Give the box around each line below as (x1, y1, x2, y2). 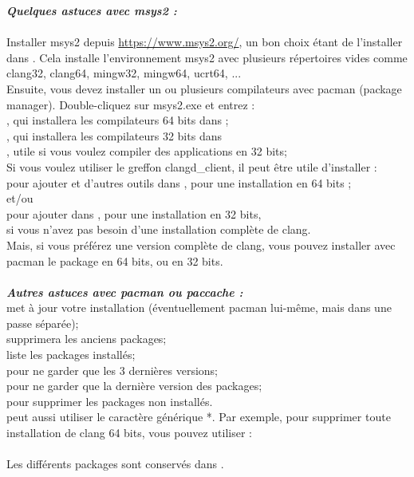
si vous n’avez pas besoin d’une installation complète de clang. (6, 221, 311, 238)
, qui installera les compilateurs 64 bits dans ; (6, 112, 229, 128)
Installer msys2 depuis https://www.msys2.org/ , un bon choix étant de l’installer (6, 34, 403, 50)
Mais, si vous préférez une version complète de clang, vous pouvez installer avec (6, 236, 396, 253)
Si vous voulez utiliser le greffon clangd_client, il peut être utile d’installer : (6, 158, 377, 175)
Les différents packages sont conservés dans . (6, 455, 224, 472)
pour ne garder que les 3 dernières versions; (6, 361, 218, 378)
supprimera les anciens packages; (6, 330, 167, 347)
